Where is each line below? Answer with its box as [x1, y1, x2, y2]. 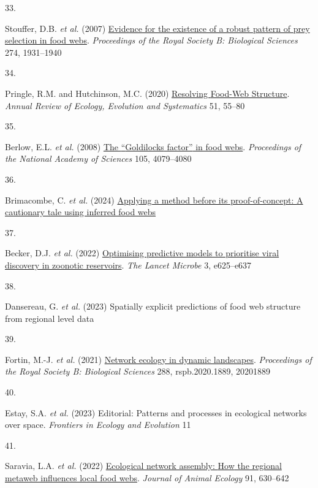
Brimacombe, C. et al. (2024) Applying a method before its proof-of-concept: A [5, 193, 303, 206]
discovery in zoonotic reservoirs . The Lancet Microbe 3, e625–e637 [5, 258, 252, 271]
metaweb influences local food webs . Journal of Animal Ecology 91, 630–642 [5, 471, 289, 484]
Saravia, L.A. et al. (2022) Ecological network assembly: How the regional [5, 459, 282, 472]
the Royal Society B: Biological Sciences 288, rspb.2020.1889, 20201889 [5, 365, 271, 378]
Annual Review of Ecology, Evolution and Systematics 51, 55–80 [5, 99, 245, 112]
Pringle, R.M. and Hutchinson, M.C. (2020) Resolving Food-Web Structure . [5, 86, 290, 99]
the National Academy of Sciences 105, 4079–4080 [5, 152, 192, 165]
